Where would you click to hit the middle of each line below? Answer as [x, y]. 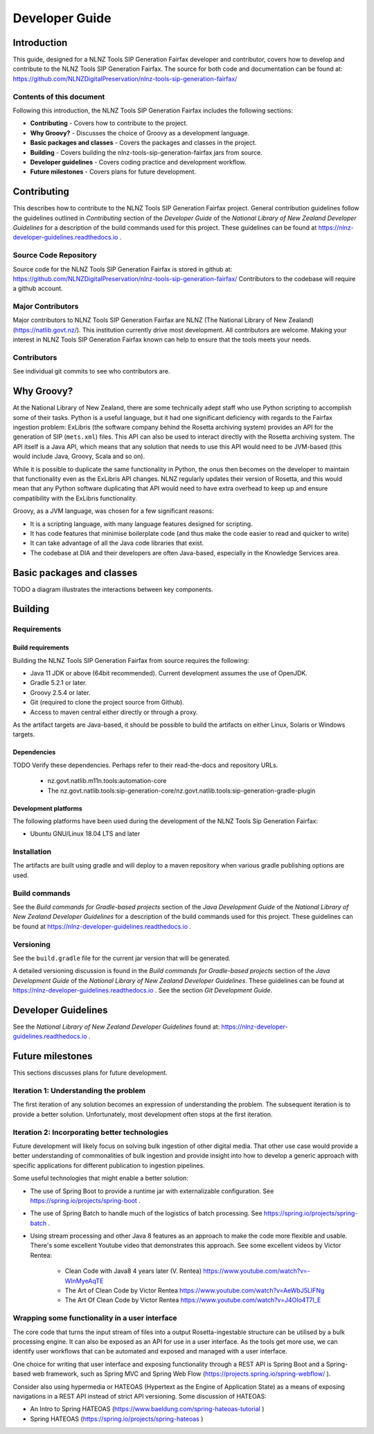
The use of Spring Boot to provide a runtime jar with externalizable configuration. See [152, 1191]
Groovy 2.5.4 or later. [60, 692]
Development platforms [47, 808]
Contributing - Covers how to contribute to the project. [109, 123]
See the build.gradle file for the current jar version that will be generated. [122, 958]
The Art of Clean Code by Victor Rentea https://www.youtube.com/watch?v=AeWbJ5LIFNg [195, 1290]
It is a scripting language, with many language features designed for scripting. [141, 523]
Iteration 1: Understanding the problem [79, 1091]
